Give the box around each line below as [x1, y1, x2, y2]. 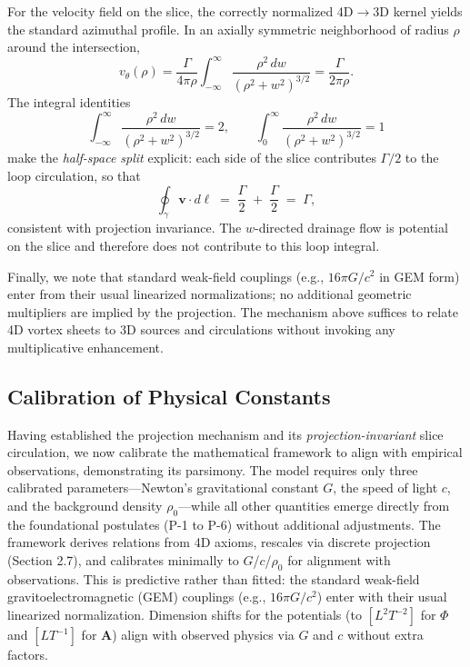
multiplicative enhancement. [7, 337, 164, 356]
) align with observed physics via [112, 625, 295, 644]
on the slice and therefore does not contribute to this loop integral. [7, 235, 380, 254]
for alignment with [287, 551, 391, 570]
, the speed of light [333, 478, 438, 497]
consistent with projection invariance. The [7, 218, 242, 237]
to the [405, 148, 439, 167]
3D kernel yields [373, 2, 463, 20]
